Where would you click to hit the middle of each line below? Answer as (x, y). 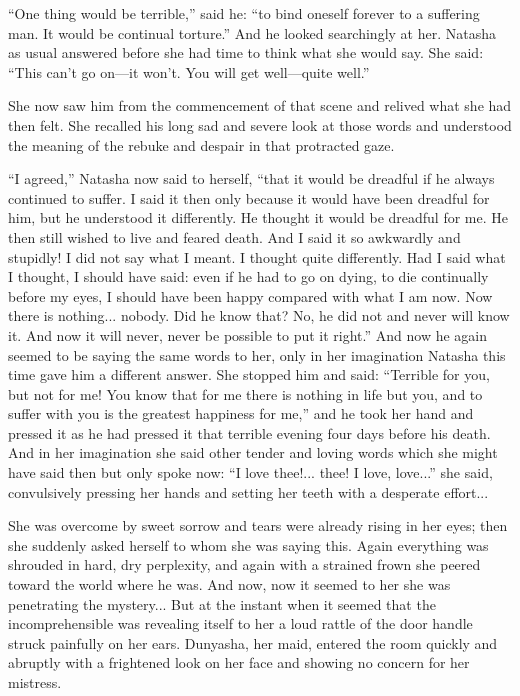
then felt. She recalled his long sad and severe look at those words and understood (260, 124)
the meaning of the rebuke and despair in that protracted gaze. (201, 144)
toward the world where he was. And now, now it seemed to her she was (229, 584)
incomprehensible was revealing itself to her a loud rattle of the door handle (240, 623)
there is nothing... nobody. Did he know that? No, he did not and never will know (259, 315)
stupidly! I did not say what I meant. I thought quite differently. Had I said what (257, 256)
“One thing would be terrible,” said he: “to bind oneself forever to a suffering (244, 13)
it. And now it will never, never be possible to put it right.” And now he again (248, 334)
